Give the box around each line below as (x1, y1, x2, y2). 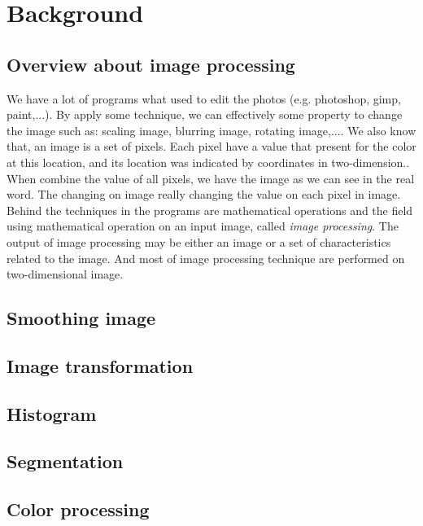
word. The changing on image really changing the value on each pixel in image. (7, 186, 401, 203)
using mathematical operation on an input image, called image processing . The (7, 217, 399, 235)
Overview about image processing (7, 51, 295, 77)
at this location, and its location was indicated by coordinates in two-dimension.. (7, 153, 410, 170)
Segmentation (7, 449, 124, 474)
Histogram (7, 401, 97, 426)
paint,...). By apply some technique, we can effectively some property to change (7, 106, 403, 123)
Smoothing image (7, 305, 156, 331)
